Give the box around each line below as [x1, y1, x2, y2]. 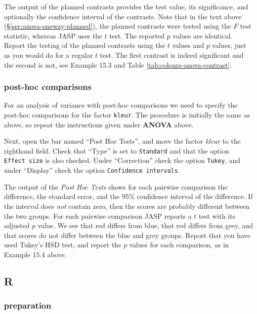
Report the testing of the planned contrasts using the [4, 40, 166, 50]
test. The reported [109, 30, 165, 40]
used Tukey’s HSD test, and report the [4, 239, 122, 250]
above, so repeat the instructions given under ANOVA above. [4, 119, 194, 129]
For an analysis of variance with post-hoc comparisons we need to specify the [4, 100, 238, 110]
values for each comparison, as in [129, 239, 229, 250]
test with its [198, 210, 235, 221]
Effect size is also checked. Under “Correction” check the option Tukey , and [4, 155, 241, 165]
